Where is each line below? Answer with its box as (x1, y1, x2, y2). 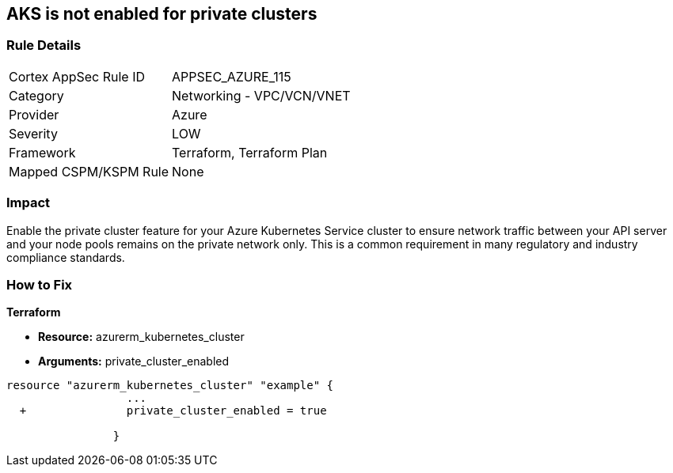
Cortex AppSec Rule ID (9, 68, 146, 85)
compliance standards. (6, 250, 125, 264)
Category (9, 87, 64, 104)
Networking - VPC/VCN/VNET (172, 87, 351, 104)
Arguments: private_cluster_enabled (38, 354, 230, 369)
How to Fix (6, 276, 73, 293)
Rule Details (6, 37, 82, 54)
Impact (6, 195, 51, 211)
